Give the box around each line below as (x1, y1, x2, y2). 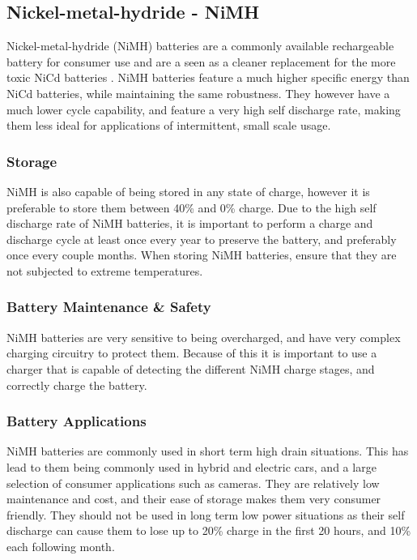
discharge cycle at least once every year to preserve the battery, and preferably (6, 230, 397, 247)
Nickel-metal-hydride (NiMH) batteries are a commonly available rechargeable (6, 37, 394, 54)
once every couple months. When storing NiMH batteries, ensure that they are (6, 246, 397, 263)
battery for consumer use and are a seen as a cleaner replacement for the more (6, 53, 396, 70)
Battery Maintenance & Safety (6, 297, 211, 317)
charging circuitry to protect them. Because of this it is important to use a (6, 344, 377, 361)
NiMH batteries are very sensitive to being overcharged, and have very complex (6, 328, 401, 345)
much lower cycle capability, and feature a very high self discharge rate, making (6, 100, 401, 118)
